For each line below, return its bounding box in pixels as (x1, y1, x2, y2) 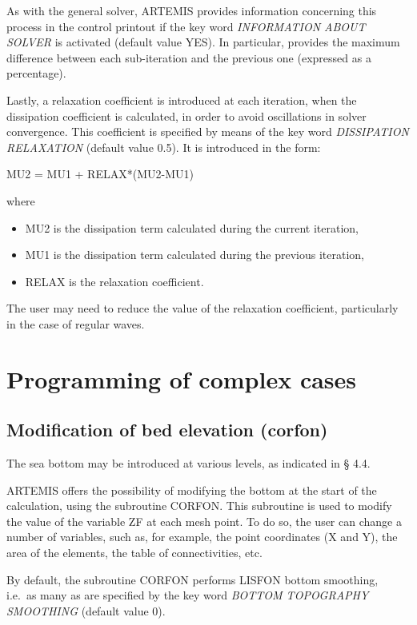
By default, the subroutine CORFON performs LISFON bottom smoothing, (6, 571, 379, 587)
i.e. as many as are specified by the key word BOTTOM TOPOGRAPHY (6, 587, 369, 603)
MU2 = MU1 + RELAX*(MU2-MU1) (6, 165, 194, 182)
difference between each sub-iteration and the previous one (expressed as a (6, 49, 371, 66)
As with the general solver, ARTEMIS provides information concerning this (6, 2, 377, 18)
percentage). (6, 65, 66, 82)
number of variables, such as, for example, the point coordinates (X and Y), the (6, 528, 398, 545)
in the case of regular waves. (6, 315, 145, 332)
